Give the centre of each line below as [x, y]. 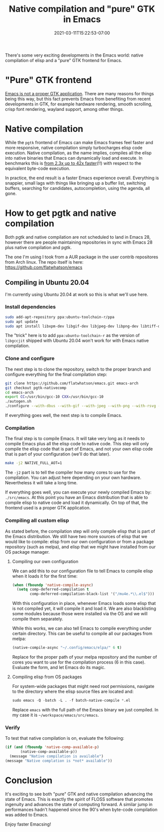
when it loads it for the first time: [45, 576]
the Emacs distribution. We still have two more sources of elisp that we [76, 536]
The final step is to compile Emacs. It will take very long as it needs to [75, 438]
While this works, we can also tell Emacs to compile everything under [82, 628]
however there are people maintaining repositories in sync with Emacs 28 [79, 242]
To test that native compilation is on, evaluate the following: [65, 738]
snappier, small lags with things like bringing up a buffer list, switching [75, 183]
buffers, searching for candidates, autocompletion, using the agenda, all [78, 188]
